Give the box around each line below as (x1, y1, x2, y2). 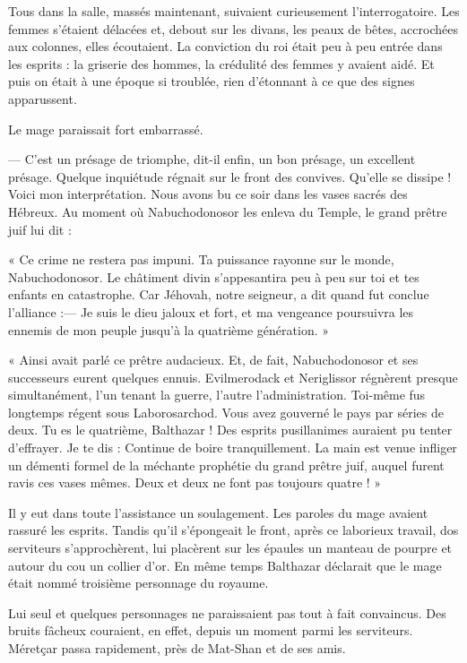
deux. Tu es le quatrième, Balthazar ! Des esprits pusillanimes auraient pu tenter (8, 420, 453, 439)
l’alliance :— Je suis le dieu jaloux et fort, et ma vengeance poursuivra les (8, 302, 414, 321)
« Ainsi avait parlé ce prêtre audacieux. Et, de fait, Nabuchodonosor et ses (8, 350, 419, 369)
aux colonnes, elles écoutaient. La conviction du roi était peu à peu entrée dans (8, 37, 443, 56)
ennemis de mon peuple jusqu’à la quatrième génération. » (8, 320, 330, 339)
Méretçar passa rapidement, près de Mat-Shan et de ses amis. (8, 639, 346, 657)
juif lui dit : (8, 220, 72, 238)
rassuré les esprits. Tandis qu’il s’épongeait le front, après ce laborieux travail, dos (8, 521, 459, 539)
